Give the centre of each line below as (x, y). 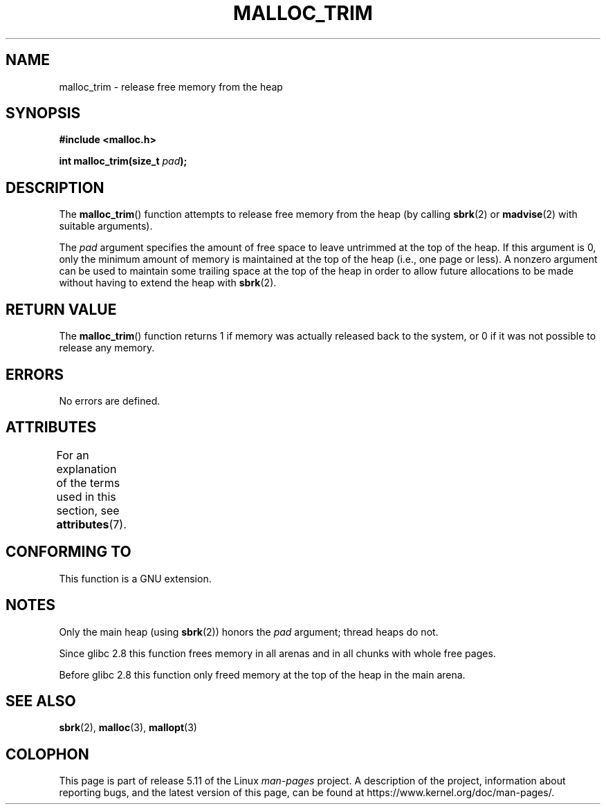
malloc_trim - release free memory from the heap (171, 86)
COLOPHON (47, 754)
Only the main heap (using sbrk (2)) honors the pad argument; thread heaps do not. (249, 632)
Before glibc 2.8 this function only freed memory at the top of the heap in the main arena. (262, 674)
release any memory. (107, 348)
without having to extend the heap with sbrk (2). (168, 283)
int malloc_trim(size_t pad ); (123, 161)
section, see (88, 510)
